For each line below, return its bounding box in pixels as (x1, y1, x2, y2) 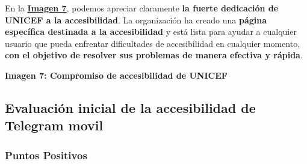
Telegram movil (5, 116, 104, 135)
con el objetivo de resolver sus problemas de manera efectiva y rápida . (5, 49, 303, 61)
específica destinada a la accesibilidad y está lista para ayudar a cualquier (5, 25, 297, 38)
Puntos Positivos (5, 147, 87, 162)
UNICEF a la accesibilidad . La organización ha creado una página (5, 13, 267, 26)
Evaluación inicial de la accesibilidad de (5, 98, 256, 117)
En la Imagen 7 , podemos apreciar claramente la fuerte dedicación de (5, 2, 279, 14)
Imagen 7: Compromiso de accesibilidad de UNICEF (5, 68, 228, 81)
